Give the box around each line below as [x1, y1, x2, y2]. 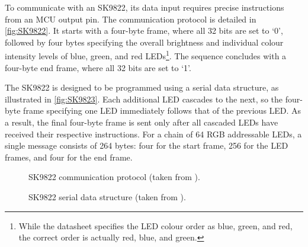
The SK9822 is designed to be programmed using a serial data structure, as [5, 81, 279, 94]
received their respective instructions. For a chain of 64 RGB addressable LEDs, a [5, 127, 302, 140]
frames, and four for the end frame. [5, 150, 133, 163]
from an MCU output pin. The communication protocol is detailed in [5, 12, 256, 25]
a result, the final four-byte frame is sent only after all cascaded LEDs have [5, 116, 278, 128]
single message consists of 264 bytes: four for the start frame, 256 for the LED [5, 139, 288, 152]
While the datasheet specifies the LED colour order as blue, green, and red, [18, 219, 293, 232]
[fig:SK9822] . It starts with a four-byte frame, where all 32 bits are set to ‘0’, [5, 24, 283, 37]
